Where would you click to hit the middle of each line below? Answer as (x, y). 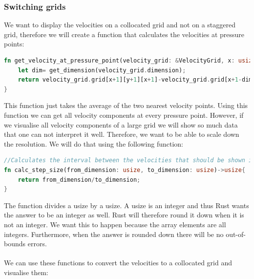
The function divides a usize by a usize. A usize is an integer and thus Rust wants (127, 205)
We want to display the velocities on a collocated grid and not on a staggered (120, 25)
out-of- (236, 234)
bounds (15, 244)
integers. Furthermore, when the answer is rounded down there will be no (114, 234)
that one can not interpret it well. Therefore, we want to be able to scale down (122, 134)
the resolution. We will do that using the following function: (94, 143)
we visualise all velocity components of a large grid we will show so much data (121, 124)
